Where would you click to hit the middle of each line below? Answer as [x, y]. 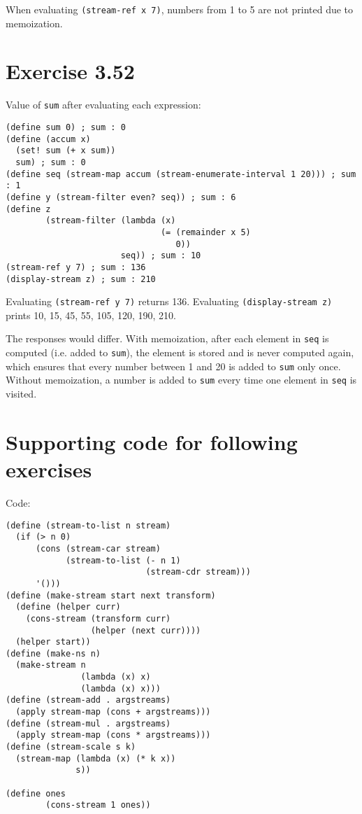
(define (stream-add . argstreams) [88, 700]
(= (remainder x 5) [205, 232]
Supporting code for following [152, 441]
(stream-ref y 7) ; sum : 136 [76, 267]
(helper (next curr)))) [146, 630]
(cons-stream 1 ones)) [98, 805]
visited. [21, 394]
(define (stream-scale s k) [71, 747]
